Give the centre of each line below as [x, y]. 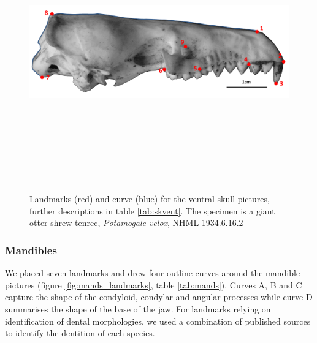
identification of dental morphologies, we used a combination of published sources [158, 321]
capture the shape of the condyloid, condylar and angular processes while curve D [159, 297]
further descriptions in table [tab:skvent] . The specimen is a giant [152, 210]
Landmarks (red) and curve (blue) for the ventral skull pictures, [150, 199]
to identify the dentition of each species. [80, 333]
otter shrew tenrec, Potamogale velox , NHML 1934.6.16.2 [136, 223]
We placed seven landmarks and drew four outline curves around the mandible [153, 273]
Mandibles [31, 250]
